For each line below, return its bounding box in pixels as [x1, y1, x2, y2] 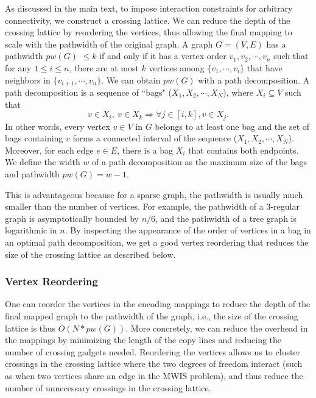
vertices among [149, 61, 205, 74]
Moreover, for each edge [5, 143, 94, 156]
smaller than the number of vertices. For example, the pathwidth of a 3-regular [5, 200, 300, 213]
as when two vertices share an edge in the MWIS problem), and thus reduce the [5, 369, 303, 382]
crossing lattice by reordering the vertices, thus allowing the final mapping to [5, 26, 292, 38]
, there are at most [69, 61, 139, 74]
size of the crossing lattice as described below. [5, 247, 176, 260]
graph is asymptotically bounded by [5, 211, 139, 224]
